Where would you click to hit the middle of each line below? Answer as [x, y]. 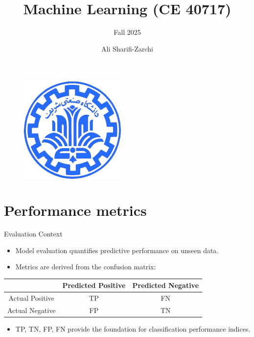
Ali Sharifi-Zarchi [127, 48]
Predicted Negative [166, 285]
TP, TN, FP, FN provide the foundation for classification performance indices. [133, 329]
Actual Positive [31, 298]
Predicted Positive [94, 285]
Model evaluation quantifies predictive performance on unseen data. [117, 250]
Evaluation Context [33, 234]
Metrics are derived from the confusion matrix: [86, 267]
